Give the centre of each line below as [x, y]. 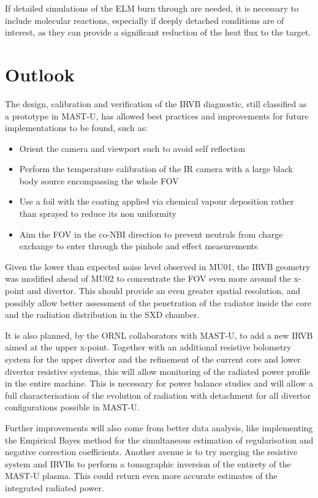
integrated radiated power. [55, 487]
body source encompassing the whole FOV [99, 180]
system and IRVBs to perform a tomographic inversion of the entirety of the [148, 463]
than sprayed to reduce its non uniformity [98, 213]
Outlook [40, 74]
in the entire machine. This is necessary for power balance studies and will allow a [159, 383]
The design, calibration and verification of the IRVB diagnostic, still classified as [156, 103]
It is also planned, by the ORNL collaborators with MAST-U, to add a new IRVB [159, 335]
